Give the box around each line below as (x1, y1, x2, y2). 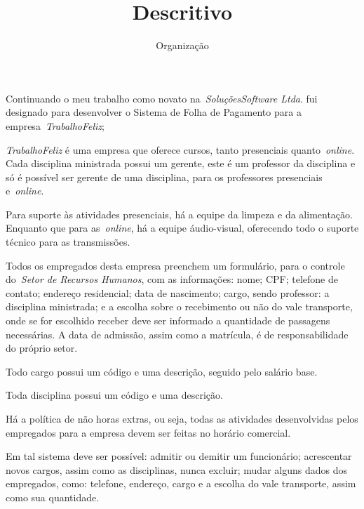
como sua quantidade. (6, 489, 100, 504)
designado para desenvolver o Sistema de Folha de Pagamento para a (6, 105, 302, 119)
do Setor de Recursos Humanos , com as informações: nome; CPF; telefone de (6, 272, 338, 286)
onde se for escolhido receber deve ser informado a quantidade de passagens (6, 313, 330, 328)
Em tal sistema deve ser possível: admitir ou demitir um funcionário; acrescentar (6, 449, 352, 463)
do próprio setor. (6, 341, 78, 355)
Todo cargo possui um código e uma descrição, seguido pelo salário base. (6, 364, 318, 378)
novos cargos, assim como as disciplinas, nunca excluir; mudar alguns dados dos (6, 462, 347, 477)
